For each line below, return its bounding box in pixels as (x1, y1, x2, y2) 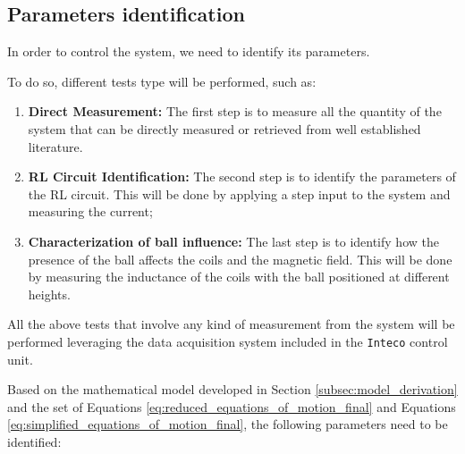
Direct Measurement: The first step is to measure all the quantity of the (28, 102, 442, 121)
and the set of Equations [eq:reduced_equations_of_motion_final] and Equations (7, 397, 456, 416)
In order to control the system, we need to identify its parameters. (7, 42, 370, 61)
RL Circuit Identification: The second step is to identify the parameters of (28, 167, 456, 186)
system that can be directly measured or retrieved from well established (28, 119, 421, 138)
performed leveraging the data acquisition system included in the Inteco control (7, 332, 448, 350)
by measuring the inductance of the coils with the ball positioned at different (28, 267, 450, 286)
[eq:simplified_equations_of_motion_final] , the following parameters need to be (7, 415, 448, 433)
